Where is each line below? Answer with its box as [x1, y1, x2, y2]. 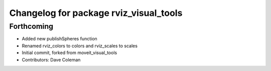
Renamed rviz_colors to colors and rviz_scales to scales [22, 43, 138, 49]
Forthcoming [9, 22, 54, 31]
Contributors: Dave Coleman [22, 57, 81, 63]
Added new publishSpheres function [22, 36, 97, 42]
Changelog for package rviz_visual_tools [9, 7, 183, 18]
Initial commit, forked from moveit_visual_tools [22, 50, 117, 56]
